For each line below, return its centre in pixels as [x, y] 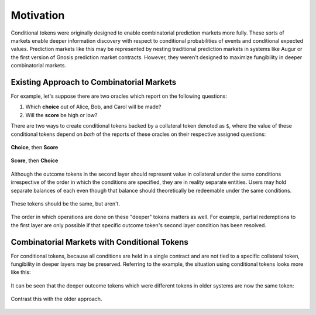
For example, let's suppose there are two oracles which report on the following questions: [119, 96]
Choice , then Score [35, 147]
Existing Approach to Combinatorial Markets [94, 82]
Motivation [38, 15]
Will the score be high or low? [61, 115]
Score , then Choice [35, 160]
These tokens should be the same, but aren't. [65, 203]
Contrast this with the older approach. [56, 299]
